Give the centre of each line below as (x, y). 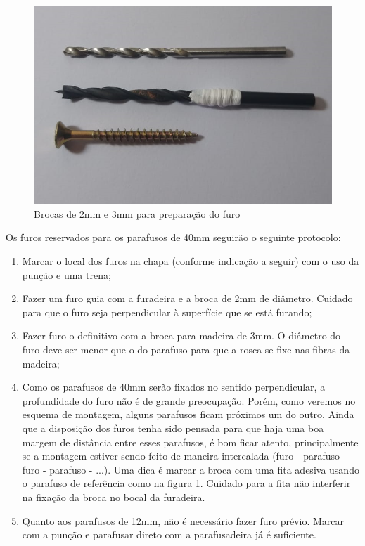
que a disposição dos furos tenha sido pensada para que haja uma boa (173, 428)
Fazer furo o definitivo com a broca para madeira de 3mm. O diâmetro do (181, 336)
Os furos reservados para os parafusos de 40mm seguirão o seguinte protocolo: (173, 237)
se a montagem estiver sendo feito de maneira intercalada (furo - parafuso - (184, 456)
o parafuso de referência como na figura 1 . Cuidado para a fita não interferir (186, 483)
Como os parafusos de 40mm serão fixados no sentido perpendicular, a (174, 387)
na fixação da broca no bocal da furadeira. (114, 496)
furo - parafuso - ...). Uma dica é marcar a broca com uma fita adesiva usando (191, 469)
